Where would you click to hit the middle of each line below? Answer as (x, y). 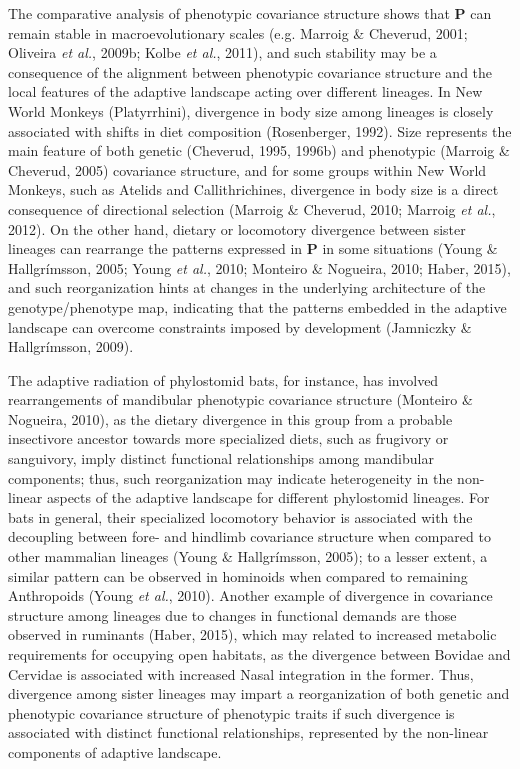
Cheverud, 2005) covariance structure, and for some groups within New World (247, 169)
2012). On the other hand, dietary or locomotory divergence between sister (237, 228)
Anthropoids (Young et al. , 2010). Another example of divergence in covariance (250, 595)
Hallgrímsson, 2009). (71, 346)
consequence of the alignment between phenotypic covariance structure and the (250, 71)
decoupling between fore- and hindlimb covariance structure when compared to (249, 536)
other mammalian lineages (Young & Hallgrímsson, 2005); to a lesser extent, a (248, 556)
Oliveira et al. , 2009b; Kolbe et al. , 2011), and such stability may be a (222, 52)
